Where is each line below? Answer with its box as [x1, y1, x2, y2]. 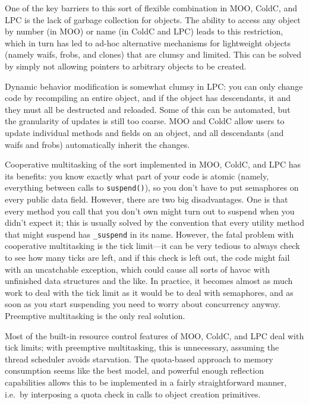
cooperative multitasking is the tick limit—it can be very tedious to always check [5, 239, 300, 252]
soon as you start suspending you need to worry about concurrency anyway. [5, 298, 281, 310]
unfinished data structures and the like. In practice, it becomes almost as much [5, 274, 293, 287]
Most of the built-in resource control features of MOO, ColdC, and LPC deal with [5, 329, 304, 342]
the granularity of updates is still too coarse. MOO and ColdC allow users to [5, 115, 285, 127]
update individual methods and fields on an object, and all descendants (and [5, 126, 284, 138]
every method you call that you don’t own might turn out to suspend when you [5, 204, 295, 217]
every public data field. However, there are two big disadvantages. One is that [5, 192, 288, 205]
